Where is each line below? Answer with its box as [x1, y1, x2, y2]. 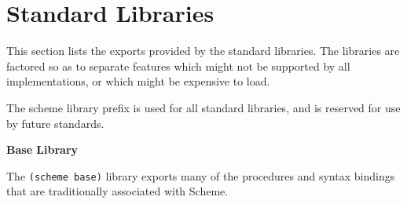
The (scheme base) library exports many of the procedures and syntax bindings [6, 167, 395, 184]
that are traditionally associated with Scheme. [6, 183, 229, 199]
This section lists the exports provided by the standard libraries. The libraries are [6, 42, 400, 59]
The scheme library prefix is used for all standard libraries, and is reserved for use [6, 99, 401, 115]
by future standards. [6, 115, 104, 131]
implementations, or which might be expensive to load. [6, 73, 270, 89]
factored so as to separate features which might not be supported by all [6, 57, 350, 74]
